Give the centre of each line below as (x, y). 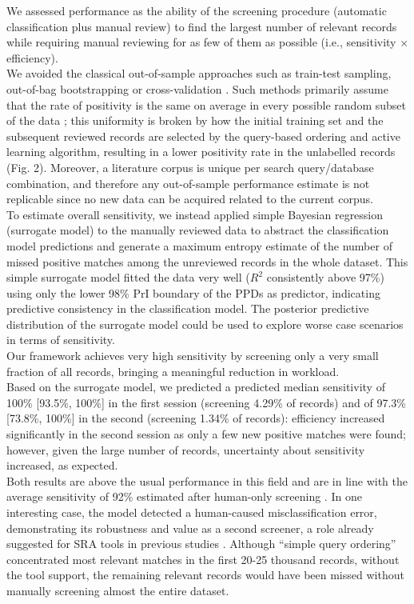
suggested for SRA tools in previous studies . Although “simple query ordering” (201, 544)
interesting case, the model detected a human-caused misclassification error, (192, 512)
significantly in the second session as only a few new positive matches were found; (206, 434)
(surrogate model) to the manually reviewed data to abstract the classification (198, 230)
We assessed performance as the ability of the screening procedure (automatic (197, 10)
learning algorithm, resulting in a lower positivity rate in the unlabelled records (201, 152)
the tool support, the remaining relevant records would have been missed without (205, 575)
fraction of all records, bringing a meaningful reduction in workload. (173, 371)
